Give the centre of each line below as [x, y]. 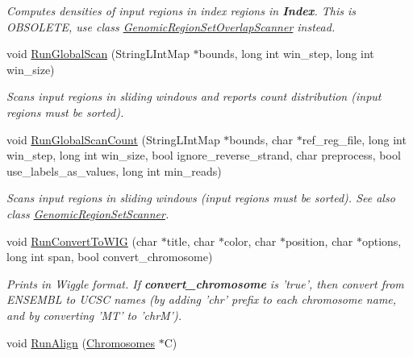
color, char [250, 241]
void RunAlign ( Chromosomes [81, 342]
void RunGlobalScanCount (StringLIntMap [113, 139]
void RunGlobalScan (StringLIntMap [98, 54]
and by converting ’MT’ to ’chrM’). [94, 315]
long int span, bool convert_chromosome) [110, 257]
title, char [191, 241]
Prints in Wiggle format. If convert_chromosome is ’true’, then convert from [205, 283]
